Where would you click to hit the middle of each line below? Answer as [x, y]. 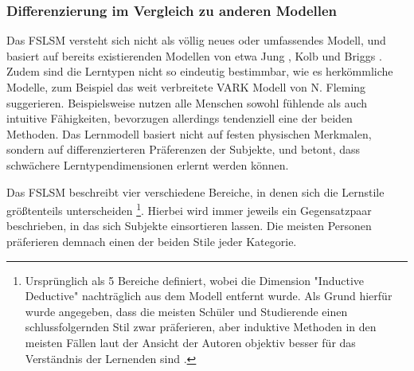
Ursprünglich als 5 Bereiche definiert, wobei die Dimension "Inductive [195, 280]
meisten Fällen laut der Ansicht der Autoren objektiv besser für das [190, 342]
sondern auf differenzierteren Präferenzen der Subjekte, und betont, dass [184, 149]
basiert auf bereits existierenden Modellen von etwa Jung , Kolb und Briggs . [194, 55]
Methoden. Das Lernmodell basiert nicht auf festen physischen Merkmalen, [189, 133]
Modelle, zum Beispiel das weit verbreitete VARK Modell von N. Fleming [186, 87]
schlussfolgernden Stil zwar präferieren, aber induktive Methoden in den [201, 327]
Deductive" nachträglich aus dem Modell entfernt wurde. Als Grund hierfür [209, 296]
